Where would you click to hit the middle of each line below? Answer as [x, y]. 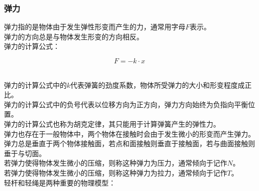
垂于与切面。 [25, 153]
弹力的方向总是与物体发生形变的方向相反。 [74, 36]
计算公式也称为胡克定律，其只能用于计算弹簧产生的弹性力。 [122, 123]
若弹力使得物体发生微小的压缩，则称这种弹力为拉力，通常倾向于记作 [116, 172]
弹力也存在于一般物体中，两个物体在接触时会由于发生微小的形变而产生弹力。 [129, 133]
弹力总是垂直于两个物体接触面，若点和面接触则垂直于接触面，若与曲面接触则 [129, 143]
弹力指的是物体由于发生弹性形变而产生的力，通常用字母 [95, 27]
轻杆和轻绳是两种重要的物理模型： [60, 182]
